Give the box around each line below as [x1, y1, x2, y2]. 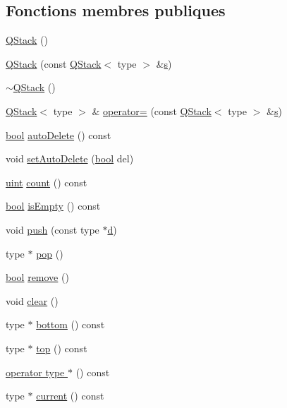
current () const [36, 388, 104, 403]
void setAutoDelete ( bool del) [6, 151, 134, 166]
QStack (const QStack [6, 56, 102, 71]
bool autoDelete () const [6, 127, 111, 142]
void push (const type [6, 222, 99, 236]
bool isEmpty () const [6, 198, 101, 213]
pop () [36, 246, 63, 260]
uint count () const [6, 174, 87, 189]
